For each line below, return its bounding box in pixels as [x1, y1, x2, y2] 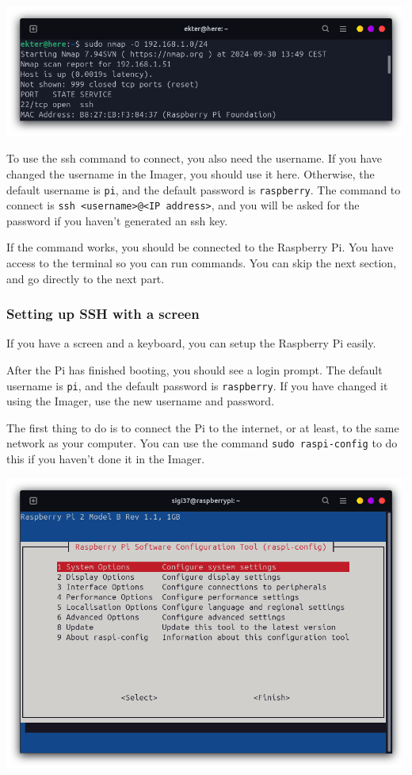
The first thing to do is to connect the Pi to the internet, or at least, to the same [6, 419, 399, 435]
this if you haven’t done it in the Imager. [6, 451, 205, 467]
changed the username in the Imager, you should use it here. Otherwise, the [6, 165, 375, 182]
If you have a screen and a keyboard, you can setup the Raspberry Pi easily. [6, 335, 376, 351]
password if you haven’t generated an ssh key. [6, 212, 228, 228]
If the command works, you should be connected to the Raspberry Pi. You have [6, 239, 394, 255]
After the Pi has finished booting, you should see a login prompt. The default [6, 362, 383, 378]
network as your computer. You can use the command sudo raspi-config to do [6, 435, 398, 451]
